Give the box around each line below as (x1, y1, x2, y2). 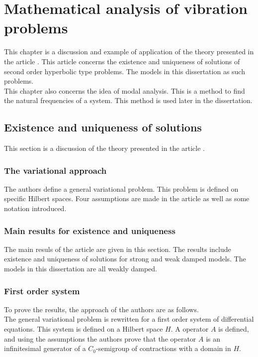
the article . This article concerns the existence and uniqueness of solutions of (4, 56, 240, 66)
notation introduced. (4, 203, 67, 214)
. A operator (171, 324, 209, 334)
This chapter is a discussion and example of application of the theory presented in (4, 46, 254, 57)
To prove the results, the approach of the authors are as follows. (4, 304, 199, 314)
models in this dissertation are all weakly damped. (4, 263, 157, 274)
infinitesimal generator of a (4, 343, 86, 354)
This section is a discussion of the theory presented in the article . (4, 143, 205, 153)
